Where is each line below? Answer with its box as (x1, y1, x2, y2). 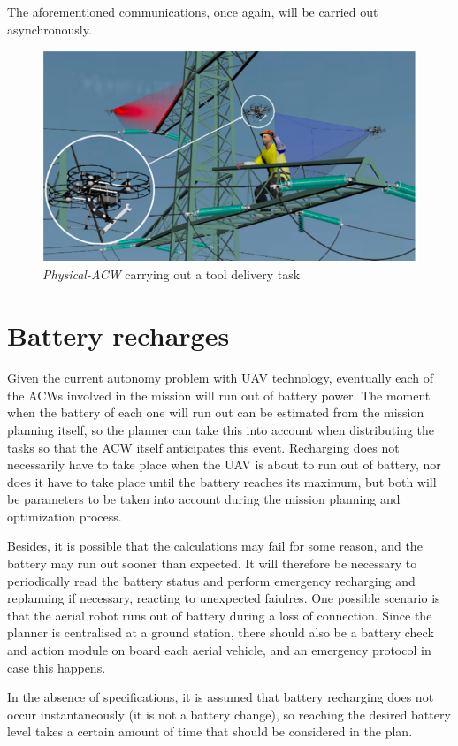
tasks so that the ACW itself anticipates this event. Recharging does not (7, 438, 400, 456)
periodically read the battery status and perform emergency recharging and (7, 571, 416, 590)
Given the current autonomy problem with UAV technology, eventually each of (7, 369, 434, 387)
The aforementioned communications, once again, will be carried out (7, 3, 378, 20)
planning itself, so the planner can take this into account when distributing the (7, 420, 435, 438)
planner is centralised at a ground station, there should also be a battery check (7, 623, 434, 642)
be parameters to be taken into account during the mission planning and (7, 490, 401, 508)
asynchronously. (7, 19, 92, 38)
